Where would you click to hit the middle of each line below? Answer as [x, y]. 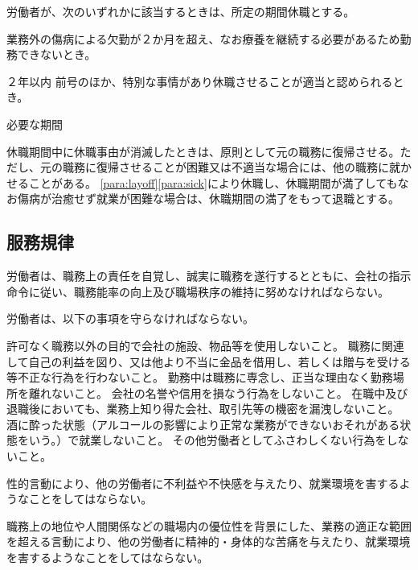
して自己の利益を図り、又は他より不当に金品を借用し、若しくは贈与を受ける [209, 361]
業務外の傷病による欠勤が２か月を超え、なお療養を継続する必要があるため [203, 38]
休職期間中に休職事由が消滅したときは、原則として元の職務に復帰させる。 [203, 151]
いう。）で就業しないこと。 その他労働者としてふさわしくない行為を [207, 440]
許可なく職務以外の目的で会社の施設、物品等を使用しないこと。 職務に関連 [205, 345]
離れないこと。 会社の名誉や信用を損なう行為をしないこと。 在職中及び [218, 392]
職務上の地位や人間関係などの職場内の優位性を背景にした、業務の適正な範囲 [209, 525]
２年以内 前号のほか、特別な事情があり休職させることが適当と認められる [200, 81]
